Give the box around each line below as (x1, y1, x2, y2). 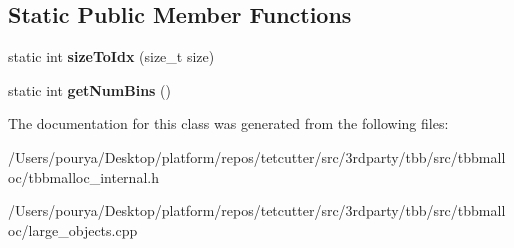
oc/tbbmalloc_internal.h (8, 166, 159, 187)
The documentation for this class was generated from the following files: (8, 113, 449, 134)
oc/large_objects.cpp (8, 219, 138, 240)
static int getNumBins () (8, 79, 172, 100)
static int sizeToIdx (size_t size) (8, 46, 215, 67)
